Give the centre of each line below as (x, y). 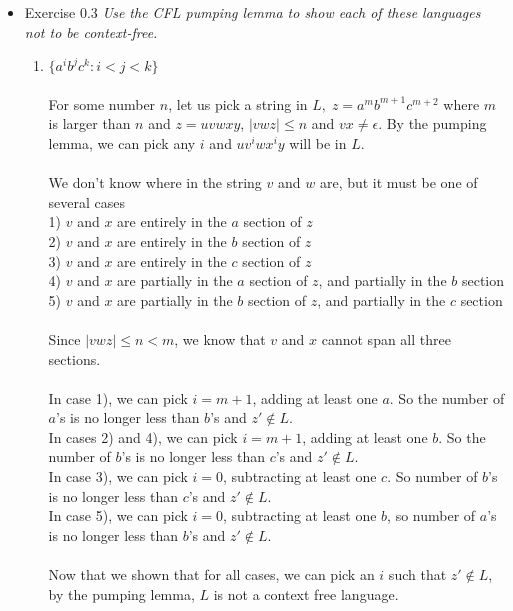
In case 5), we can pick (118, 515)
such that (417, 574)
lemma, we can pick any (122, 142)
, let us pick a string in (238, 103)
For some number (102, 103)
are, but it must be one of (398, 182)
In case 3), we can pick (118, 476)
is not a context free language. (306, 593)
